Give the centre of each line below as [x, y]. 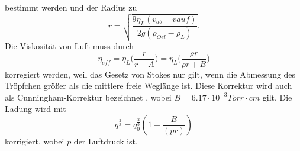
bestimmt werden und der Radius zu [71, 7]
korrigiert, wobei [35, 141]
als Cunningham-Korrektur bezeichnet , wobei [88, 97]
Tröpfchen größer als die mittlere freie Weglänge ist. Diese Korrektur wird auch [149, 86]
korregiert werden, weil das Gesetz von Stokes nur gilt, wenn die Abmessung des [150, 74]
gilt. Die [277, 97]
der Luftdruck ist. [106, 141]
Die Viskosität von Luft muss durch [70, 45]
